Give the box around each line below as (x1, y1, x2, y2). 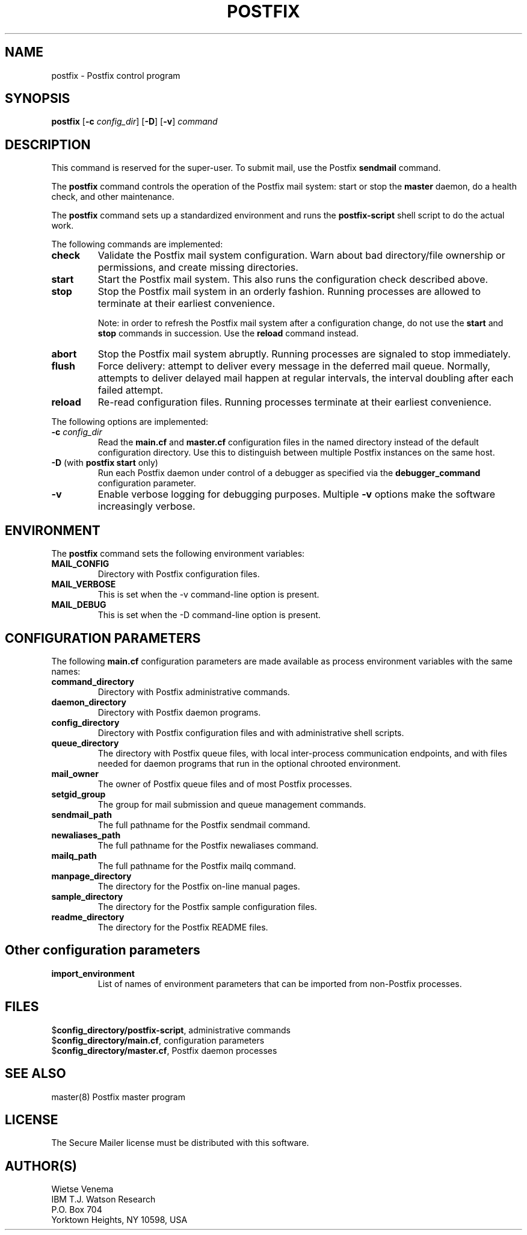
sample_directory (51, 891, 123, 902)
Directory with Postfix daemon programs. (97, 707, 261, 717)
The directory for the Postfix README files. (97, 921, 268, 932)
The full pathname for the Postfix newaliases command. (97, 840, 319, 850)
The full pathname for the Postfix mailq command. (97, 860, 296, 871)
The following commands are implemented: (51, 239, 223, 250)
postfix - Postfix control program (51, 70, 180, 81)
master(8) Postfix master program (51, 1091, 185, 1102)
